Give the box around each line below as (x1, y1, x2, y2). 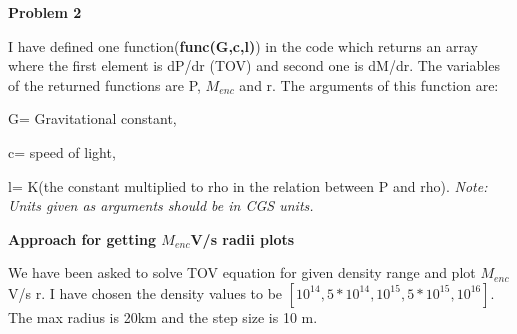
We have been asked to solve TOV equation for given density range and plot (8, 262, 476, 283)
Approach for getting (8, 228, 156, 249)
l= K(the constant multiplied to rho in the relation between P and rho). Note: (8, 175, 488, 196)
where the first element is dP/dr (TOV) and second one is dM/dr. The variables (8, 55, 500, 76)
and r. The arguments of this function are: (239, 74, 499, 95)
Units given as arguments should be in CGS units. (8, 195, 314, 216)
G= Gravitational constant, (8, 108, 177, 129)
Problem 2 (8, 2, 82, 22)
